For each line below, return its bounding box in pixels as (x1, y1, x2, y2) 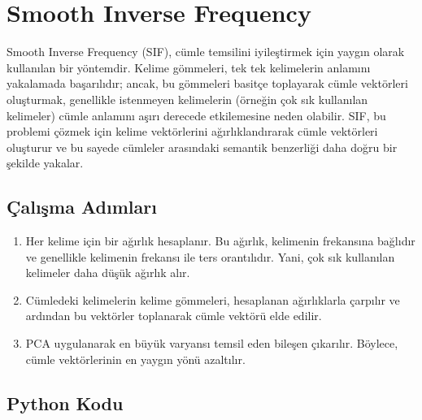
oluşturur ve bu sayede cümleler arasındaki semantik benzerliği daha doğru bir (7, 138, 398, 155)
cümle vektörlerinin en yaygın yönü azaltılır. (25, 350, 246, 367)
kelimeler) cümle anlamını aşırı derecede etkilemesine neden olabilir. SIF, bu (7, 106, 386, 123)
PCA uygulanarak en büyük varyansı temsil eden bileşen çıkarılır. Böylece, (25, 335, 398, 352)
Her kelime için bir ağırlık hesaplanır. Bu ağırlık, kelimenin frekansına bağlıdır (25, 232, 415, 249)
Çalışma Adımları (7, 194, 157, 219)
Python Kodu (7, 390, 124, 415)
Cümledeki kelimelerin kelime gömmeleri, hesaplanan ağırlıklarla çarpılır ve (25, 291, 400, 308)
